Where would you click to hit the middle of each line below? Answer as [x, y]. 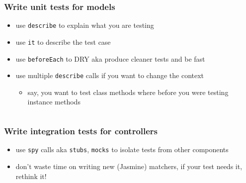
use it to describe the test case [63, 42]
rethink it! [31, 176]
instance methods [54, 102]
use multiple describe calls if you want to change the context [110, 75]
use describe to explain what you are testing [85, 25]
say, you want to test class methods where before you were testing [128, 92]
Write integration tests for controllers [81, 131]
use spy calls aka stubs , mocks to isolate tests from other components [122, 149]
